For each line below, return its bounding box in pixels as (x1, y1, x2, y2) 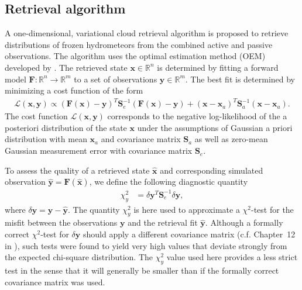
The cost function (5, 110, 68, 122)
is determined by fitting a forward (157, 61, 279, 73)
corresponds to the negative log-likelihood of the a (107, 110, 287, 122)
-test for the (251, 203, 294, 215)
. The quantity (67, 203, 120, 215)
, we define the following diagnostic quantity (89, 175, 248, 188)
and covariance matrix (101, 133, 181, 145)
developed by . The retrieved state (5, 61, 128, 73)
